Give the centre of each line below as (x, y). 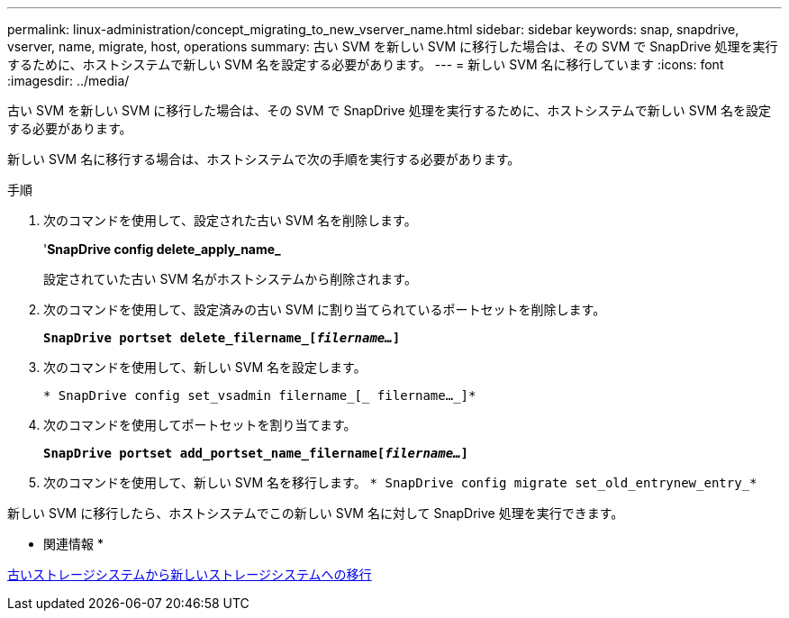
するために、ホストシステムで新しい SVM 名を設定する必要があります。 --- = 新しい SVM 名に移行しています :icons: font (366, 64)
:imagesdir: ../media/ (68, 81)
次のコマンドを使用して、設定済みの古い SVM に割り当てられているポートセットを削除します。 (325, 309)
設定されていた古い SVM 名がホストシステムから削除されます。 (230, 279)
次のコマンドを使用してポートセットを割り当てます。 (200, 425)
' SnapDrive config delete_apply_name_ (162, 249)
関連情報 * (73, 544)
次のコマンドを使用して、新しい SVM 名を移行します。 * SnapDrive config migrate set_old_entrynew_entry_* (400, 482)
